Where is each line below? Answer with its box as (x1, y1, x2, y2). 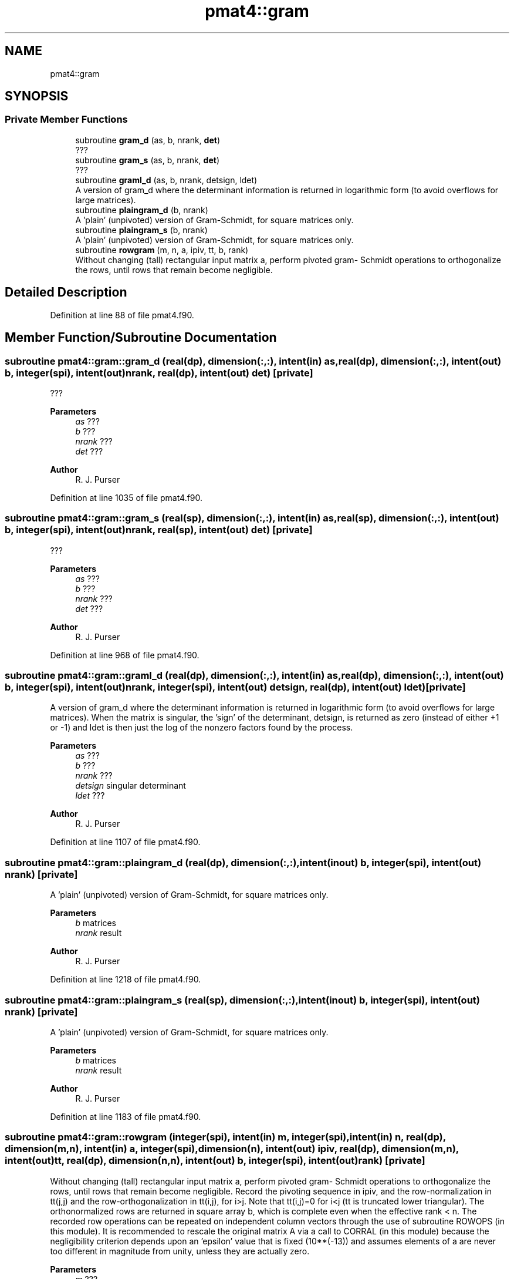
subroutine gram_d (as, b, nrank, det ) (75, 134, 220, 145)
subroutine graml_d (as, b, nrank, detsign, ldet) (75, 174, 258, 185)
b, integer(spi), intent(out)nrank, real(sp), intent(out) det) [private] (5, 524, 313, 536)
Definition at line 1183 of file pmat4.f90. (50, 1111, 201, 1122)
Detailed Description (5, 285, 127, 300)
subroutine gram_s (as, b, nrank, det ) (75, 154, 219, 165)
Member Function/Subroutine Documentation (5, 330, 277, 345)
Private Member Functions (5, 113, 128, 126)
